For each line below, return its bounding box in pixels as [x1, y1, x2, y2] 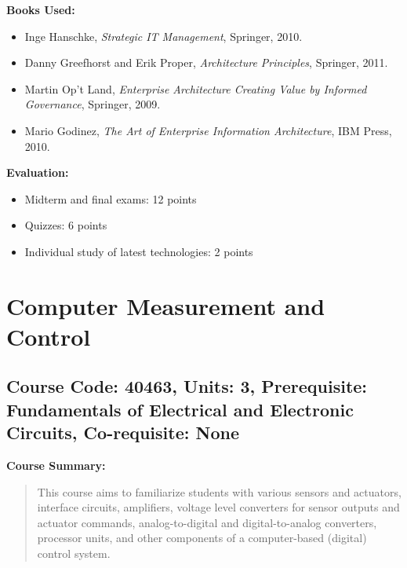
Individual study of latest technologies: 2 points [24, 243, 253, 259]
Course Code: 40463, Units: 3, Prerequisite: [6, 374, 368, 398]
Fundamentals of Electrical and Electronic [6, 397, 354, 421]
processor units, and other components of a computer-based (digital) [37, 530, 367, 546]
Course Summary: [6, 457, 106, 474]
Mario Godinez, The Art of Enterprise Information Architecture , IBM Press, [24, 122, 392, 138]
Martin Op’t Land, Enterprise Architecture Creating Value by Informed [24, 80, 367, 97]
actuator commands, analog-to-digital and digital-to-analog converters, [37, 514, 377, 530]
